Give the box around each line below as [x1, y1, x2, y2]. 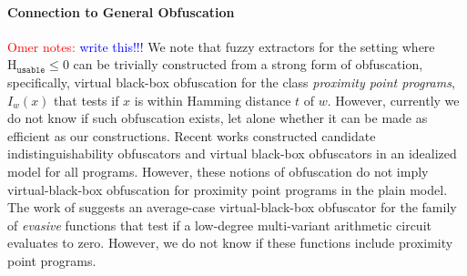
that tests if [54, 90, 119, 109]
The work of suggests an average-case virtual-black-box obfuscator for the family [7, 198, 457, 217]
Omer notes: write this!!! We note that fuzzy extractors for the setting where [7, 36, 435, 56]
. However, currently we [327, 90, 460, 109]
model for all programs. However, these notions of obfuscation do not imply [7, 161, 429, 180]
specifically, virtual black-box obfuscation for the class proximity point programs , [7, 72, 455, 91]
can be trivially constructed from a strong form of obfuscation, [73, 55, 423, 74]
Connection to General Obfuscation [7, 2, 235, 21]
